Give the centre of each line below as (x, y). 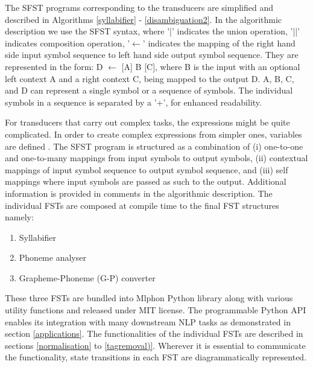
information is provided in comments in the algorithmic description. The (139, 193)
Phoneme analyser (52, 257)
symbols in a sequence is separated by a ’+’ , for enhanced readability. (133, 102)
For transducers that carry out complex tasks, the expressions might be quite (147, 122)
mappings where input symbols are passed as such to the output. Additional (146, 181)
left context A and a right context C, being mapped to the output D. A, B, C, (150, 78)
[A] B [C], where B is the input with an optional (211, 66)
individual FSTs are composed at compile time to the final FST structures (142, 205)
